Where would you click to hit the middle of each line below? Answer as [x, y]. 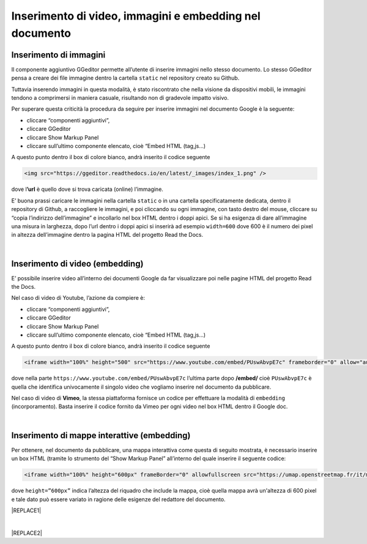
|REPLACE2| [27, 533]
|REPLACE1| [26, 510]
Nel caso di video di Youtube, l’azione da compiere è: [78, 298]
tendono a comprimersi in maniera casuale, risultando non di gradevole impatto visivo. [120, 98]
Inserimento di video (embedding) [77, 263]
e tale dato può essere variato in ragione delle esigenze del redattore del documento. [118, 499]
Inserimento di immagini [58, 55]
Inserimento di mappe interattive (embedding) [101, 435]
